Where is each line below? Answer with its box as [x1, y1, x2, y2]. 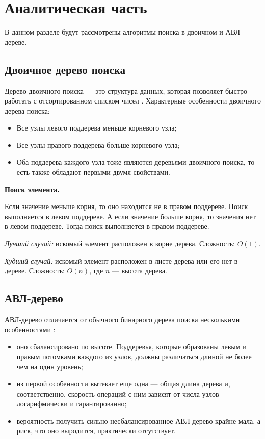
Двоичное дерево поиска [5, 61, 126, 77]
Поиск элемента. [5, 184, 60, 194]
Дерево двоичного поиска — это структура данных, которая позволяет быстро [5, 85, 247, 96]
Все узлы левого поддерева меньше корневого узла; [16, 122, 177, 133]
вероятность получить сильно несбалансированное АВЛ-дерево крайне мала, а [16, 415, 260, 426]
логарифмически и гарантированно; [16, 398, 127, 409]
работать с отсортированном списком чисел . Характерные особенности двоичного [5, 95, 261, 106]
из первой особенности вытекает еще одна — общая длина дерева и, [16, 378, 230, 389]
